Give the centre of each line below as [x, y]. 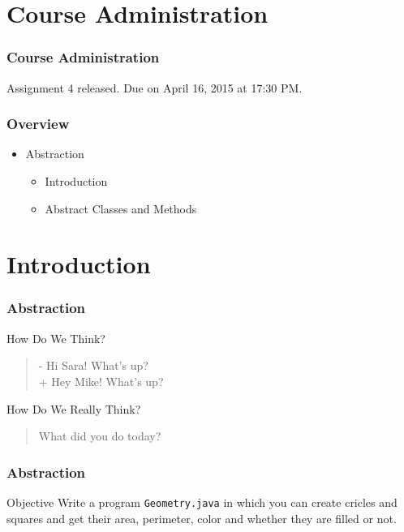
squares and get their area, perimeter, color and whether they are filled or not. [202, 518]
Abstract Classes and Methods [121, 208]
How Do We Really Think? [74, 408]
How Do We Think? [56, 338]
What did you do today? [100, 436]
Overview [38, 124]
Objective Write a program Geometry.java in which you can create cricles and [202, 502]
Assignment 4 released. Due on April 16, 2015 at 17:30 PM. [155, 87]
